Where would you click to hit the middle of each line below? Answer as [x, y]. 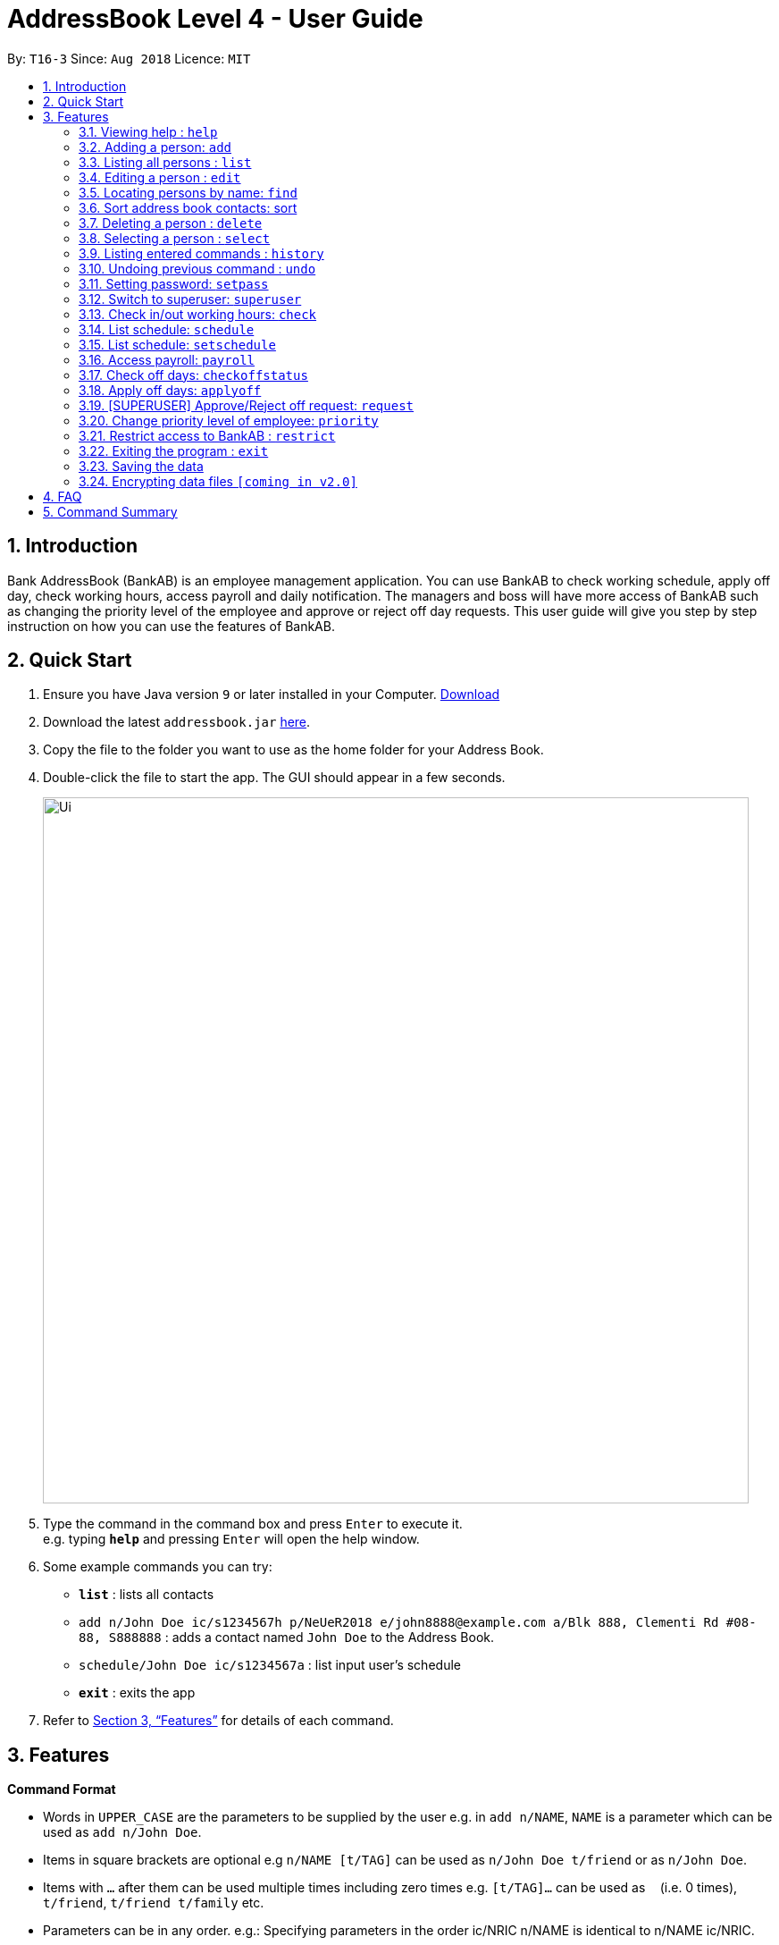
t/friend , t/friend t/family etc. [154, 1903]
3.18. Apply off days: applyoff [170, 390]
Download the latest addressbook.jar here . [177, 722]
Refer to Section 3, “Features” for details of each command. [218, 1721]
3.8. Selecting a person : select [175, 238]
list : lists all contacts [147, 1595]
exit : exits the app [137, 1693]
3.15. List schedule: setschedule [177, 344]
